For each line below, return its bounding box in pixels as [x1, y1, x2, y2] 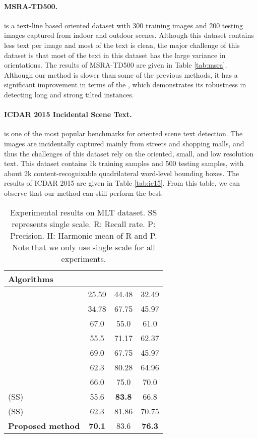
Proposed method [8, 419, 80, 431]
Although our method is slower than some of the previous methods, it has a [4, 69, 238, 80]
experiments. [61, 252, 106, 264]
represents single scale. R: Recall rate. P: [12, 217, 156, 230]
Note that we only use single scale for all [12, 241, 155, 253]
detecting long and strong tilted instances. [4, 89, 134, 99]
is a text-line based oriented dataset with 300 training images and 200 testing [4, 20, 243, 30]
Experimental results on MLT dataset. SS [10, 206, 157, 218]
